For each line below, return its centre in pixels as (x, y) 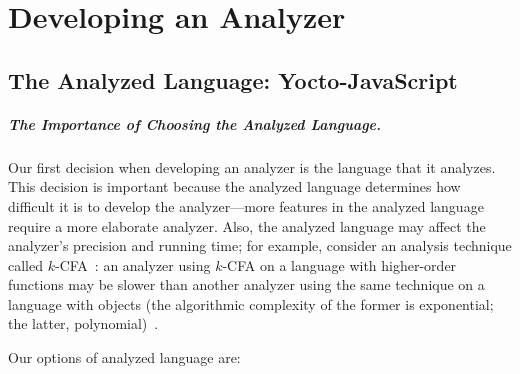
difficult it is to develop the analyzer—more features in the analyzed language (246, 205)
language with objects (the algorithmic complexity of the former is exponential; (251, 303)
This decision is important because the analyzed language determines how (234, 186)
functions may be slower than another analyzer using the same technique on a (246, 284)
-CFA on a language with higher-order (339, 264)
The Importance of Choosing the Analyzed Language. (195, 123)
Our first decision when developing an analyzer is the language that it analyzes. (252, 166)
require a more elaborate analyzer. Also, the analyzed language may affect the (247, 225)
